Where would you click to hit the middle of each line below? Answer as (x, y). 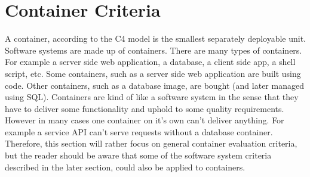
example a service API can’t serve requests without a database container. (139, 131)
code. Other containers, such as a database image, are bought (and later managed (154, 85)
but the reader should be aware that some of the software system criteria (138, 155)
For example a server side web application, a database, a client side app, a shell (150, 62)
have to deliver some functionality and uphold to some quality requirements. (145, 108)
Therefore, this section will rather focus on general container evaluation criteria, (151, 143)
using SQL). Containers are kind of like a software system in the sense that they (152, 97)
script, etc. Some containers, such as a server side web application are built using (153, 73)
